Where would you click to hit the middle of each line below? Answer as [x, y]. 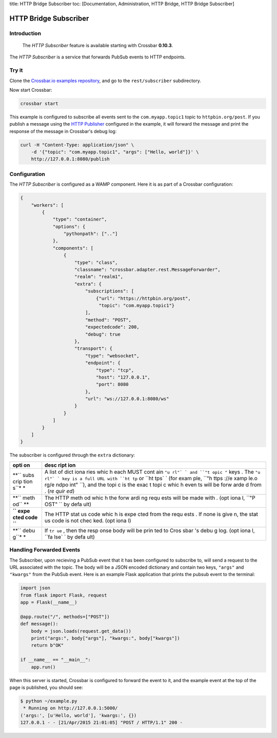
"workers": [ [47, 205]
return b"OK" [47, 645]
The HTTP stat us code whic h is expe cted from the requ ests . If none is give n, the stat [151, 514]
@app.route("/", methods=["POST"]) [65, 616]
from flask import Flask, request [64, 595]
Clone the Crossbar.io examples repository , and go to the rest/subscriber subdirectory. [105, 81]
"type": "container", [80, 220]
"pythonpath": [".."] [91, 234]
